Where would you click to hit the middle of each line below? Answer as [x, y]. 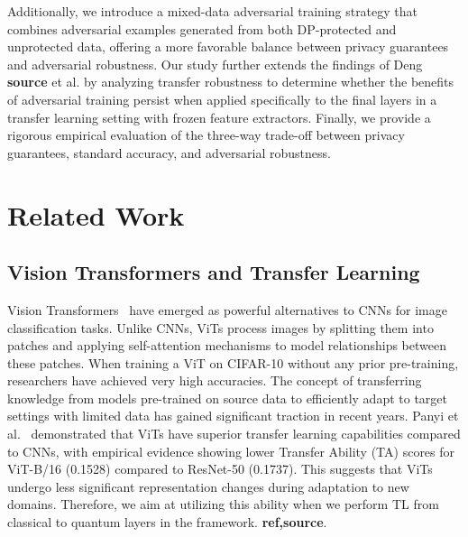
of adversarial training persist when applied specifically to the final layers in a [222, 99]
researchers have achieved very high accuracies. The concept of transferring [215, 380]
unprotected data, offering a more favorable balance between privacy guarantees [228, 46]
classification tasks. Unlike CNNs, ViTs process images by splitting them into [220, 327]
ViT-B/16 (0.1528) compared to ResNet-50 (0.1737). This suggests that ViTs [220, 469]
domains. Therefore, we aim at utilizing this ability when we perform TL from [223, 504]
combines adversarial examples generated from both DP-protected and [202, 28]
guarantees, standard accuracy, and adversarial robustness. [169, 152]
